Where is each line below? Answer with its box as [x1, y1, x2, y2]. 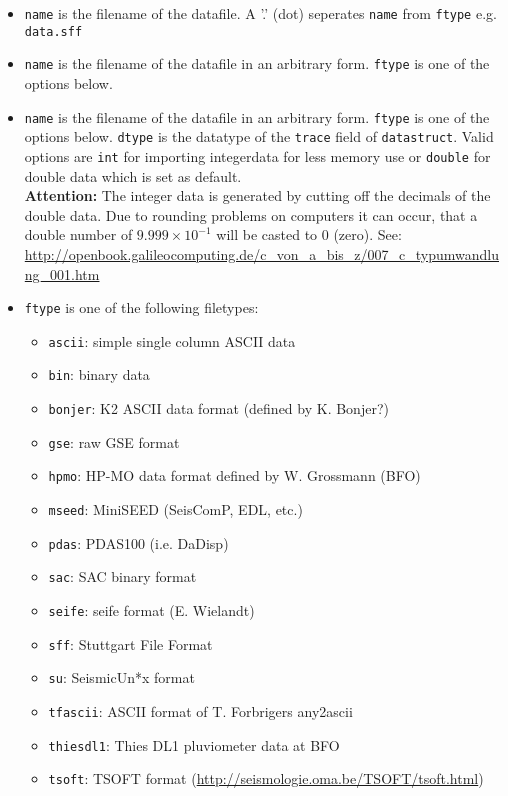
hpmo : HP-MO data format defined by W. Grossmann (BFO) [48, 465, 421, 486]
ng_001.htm [24, 263, 100, 284]
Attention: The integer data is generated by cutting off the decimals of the [24, 185, 491, 206]
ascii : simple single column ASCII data [48, 330, 296, 351]
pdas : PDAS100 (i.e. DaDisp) [48, 532, 229, 553]
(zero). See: [333, 224, 402, 245]
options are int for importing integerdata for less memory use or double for [24, 145, 491, 166]
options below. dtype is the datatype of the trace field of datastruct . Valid [24, 126, 494, 147]
